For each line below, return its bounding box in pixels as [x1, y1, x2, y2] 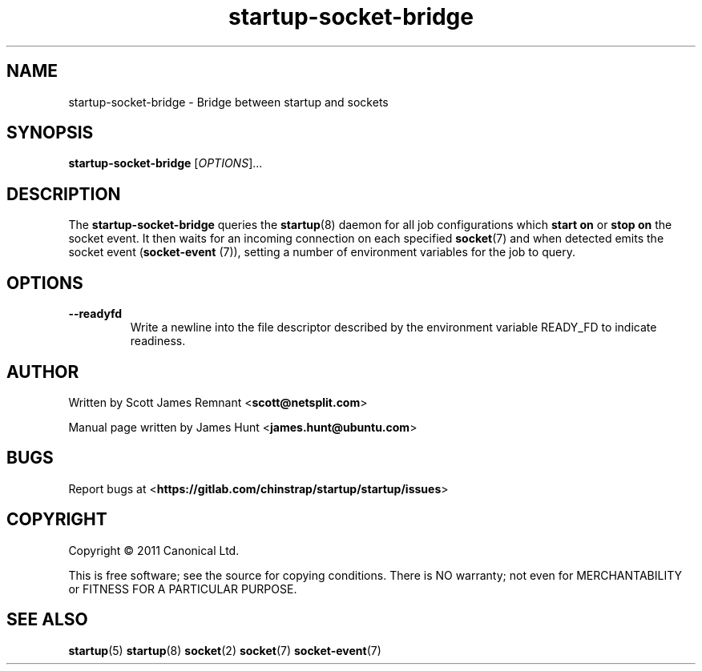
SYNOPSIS [6, 123, 94, 143]
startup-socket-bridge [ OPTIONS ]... [68, 156, 263, 171]
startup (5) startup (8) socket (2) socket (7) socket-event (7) [68, 643, 381, 657]
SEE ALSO [6, 609, 88, 630]
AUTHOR [6, 361, 79, 382]
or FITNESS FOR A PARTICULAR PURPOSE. [68, 581, 297, 596]
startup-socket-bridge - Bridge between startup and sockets [68, 94, 389, 109]
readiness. [130, 334, 186, 348]
